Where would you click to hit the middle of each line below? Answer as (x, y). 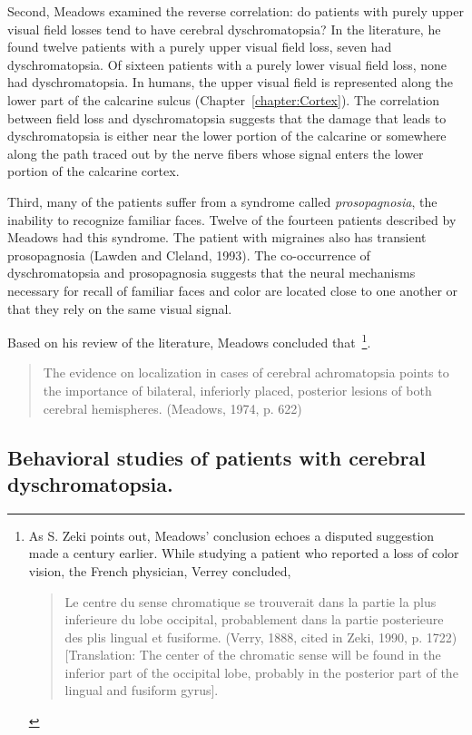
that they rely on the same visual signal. (120, 308)
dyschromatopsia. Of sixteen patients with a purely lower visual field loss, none (227, 64)
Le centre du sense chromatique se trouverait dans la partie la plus (251, 601)
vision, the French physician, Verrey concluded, (160, 570)
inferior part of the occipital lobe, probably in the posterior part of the (261, 672)
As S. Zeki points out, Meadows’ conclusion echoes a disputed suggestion (231, 535)
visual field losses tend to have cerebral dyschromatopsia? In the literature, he (224, 29)
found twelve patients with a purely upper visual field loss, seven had (200, 47)
